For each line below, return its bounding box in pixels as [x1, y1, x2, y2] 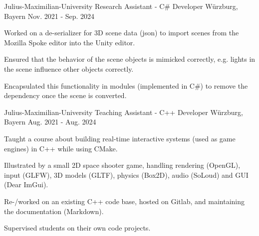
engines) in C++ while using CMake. [4, 143, 118, 153]
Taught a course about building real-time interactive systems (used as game [4, 133, 236, 143]
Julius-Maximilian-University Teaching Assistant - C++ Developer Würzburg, [4, 107, 243, 117]
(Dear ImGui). [4, 179, 48, 190]
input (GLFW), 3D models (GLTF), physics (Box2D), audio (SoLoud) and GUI [4, 169, 249, 180]
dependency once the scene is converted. [4, 90, 127, 101]
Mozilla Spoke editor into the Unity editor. [4, 37, 135, 47]
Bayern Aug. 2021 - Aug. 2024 [4, 117, 96, 127]
